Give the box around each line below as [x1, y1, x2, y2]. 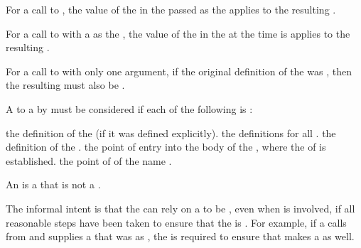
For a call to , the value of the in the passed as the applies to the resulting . [6, 2, 336, 16]
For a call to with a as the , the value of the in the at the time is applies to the [6, 26, 350, 41]
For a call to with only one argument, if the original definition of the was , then [6, 63, 352, 78]
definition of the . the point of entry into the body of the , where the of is [6, 139, 326, 154]
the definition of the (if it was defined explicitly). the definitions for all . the [6, 125, 336, 140]
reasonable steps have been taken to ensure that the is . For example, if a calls [6, 215, 347, 230]
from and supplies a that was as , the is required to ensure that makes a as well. [6, 229, 355, 244]
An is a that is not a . [6, 177, 101, 192]
